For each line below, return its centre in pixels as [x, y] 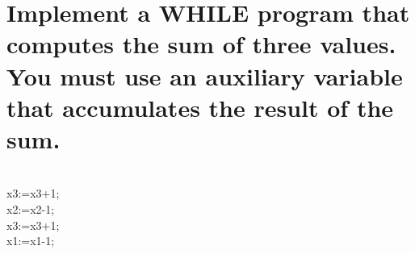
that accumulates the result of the [200, 107]
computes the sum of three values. [201, 44]
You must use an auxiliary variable [205, 75]
